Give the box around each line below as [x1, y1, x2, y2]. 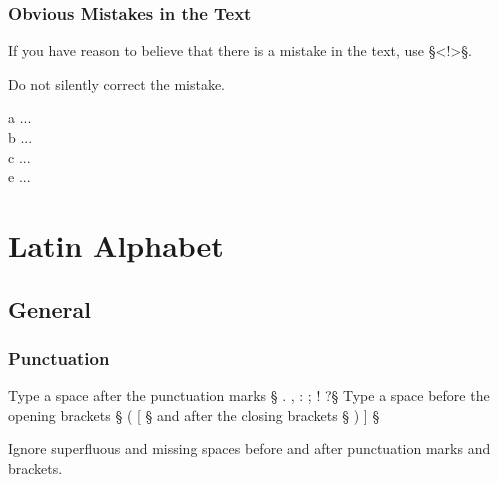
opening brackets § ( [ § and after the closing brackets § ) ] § [8, 404, 380, 425]
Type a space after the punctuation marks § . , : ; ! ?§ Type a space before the [8, 385, 490, 406]
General [8, 293, 91, 324]
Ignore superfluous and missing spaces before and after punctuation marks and [8, 438, 491, 459]
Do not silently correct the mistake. [8, 73, 226, 94]
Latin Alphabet [8, 224, 224, 265]
